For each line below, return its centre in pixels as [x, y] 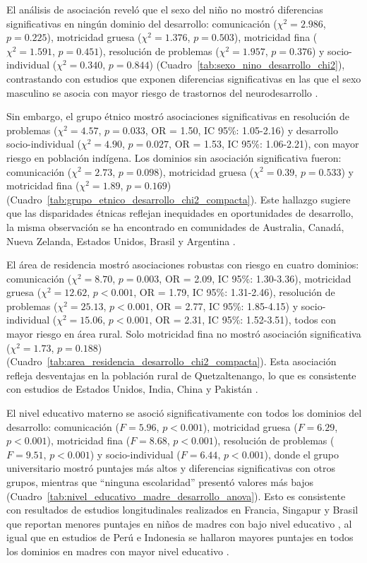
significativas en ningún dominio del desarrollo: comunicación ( [142, 23]
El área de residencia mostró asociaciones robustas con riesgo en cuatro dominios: [183, 265]
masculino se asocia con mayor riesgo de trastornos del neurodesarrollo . [162, 92]
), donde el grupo [301, 454]
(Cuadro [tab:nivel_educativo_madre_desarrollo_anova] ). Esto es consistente [176, 496]
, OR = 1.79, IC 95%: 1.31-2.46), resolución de [234, 292]
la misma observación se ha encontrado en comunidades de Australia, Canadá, [175, 226]
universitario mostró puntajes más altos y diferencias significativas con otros [171, 468]
